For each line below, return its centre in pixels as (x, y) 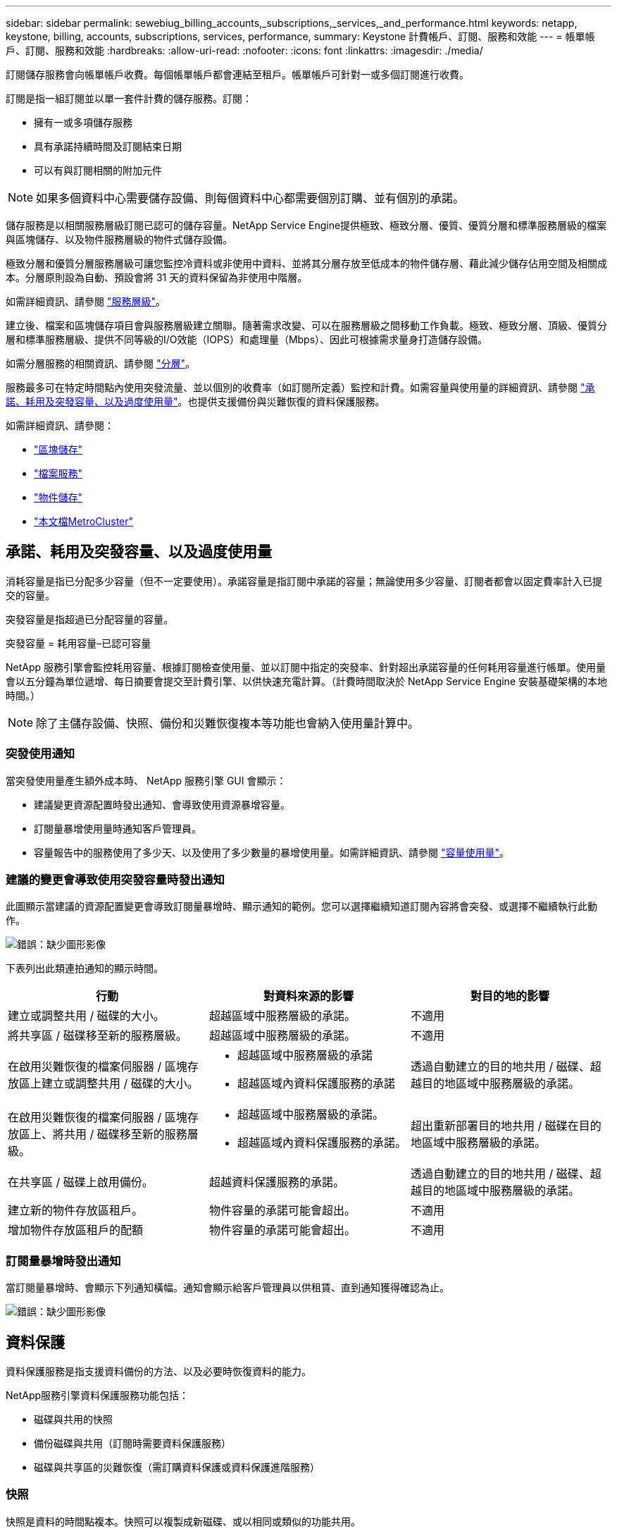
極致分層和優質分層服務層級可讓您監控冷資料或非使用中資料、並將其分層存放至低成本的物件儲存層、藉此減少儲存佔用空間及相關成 (306, 263)
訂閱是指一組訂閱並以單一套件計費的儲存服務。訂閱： (129, 98)
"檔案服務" (58, 473)
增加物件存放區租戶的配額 (76, 1230)
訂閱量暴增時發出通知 (63, 1261)
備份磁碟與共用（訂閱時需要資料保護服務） (132, 1443)
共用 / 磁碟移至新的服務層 (131, 1134)
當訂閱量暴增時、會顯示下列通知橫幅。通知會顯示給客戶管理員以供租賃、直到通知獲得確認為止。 (228, 1288)
